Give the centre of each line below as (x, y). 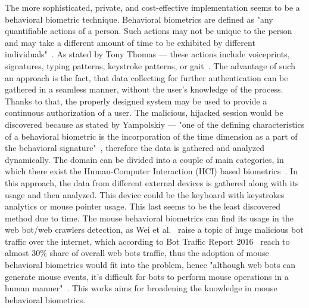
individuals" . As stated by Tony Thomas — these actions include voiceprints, (147, 54)
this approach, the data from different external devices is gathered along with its (152, 182)
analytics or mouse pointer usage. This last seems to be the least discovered (143, 206)
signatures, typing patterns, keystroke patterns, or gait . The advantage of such (150, 65)
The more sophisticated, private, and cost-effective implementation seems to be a (152, 7)
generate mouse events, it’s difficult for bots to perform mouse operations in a (147, 276)
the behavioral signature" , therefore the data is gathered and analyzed (135, 148)
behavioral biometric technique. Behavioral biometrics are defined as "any (139, 19)
